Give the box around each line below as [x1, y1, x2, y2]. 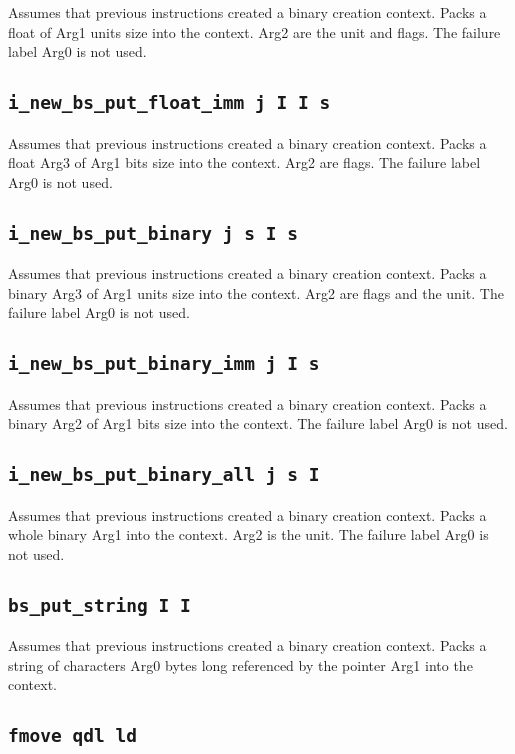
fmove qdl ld [8, 725, 137, 747]
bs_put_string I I [8, 594, 191, 616]
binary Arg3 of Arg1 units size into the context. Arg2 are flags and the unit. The [8, 282, 504, 303]
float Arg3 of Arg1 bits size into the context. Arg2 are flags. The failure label [8, 152, 481, 173]
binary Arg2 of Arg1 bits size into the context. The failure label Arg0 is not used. [8, 413, 508, 434]
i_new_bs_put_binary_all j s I [8, 464, 320, 486]
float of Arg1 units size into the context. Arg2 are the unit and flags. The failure [8, 21, 501, 42]
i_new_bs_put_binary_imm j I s [8, 353, 320, 375]
